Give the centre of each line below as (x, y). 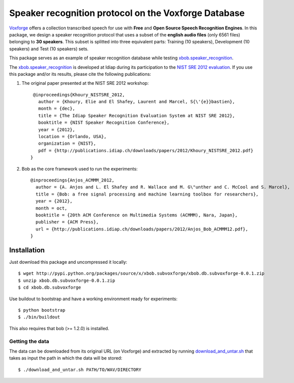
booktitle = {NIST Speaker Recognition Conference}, (104, 123)
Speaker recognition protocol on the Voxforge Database (127, 13)
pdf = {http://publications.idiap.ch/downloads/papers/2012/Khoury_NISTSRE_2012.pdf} (146, 150)
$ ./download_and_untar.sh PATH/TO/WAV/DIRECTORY (80, 370)
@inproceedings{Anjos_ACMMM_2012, (72, 180)
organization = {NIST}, (67, 144)
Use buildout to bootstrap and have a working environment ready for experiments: (93, 299)
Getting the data (29, 341)
